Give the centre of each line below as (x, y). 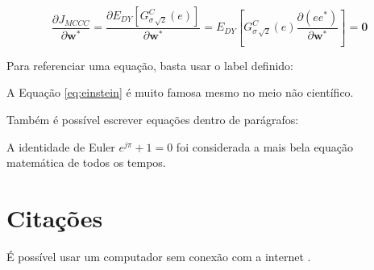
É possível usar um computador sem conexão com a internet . (159, 256)
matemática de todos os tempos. (86, 162)
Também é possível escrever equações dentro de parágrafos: (153, 120)
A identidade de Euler (61, 146)
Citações (55, 218)
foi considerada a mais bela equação (264, 146)
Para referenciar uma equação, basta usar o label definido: (150, 65)
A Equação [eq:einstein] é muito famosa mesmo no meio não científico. (180, 92)
